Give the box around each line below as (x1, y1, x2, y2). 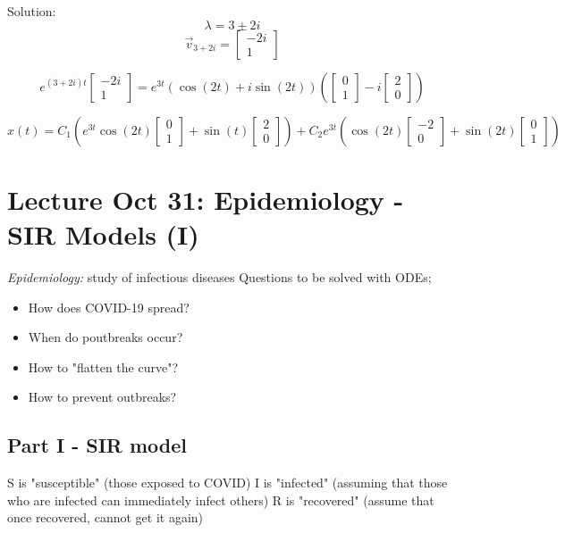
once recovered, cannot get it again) (7, 508, 204, 527)
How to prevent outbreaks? (28, 387, 177, 406)
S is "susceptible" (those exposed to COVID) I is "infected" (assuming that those (7, 473, 448, 492)
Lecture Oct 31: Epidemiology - (7, 180, 404, 217)
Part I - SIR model (7, 431, 188, 459)
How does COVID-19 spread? (28, 297, 190, 316)
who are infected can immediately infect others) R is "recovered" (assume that (7, 490, 434, 509)
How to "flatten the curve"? (28, 357, 179, 376)
